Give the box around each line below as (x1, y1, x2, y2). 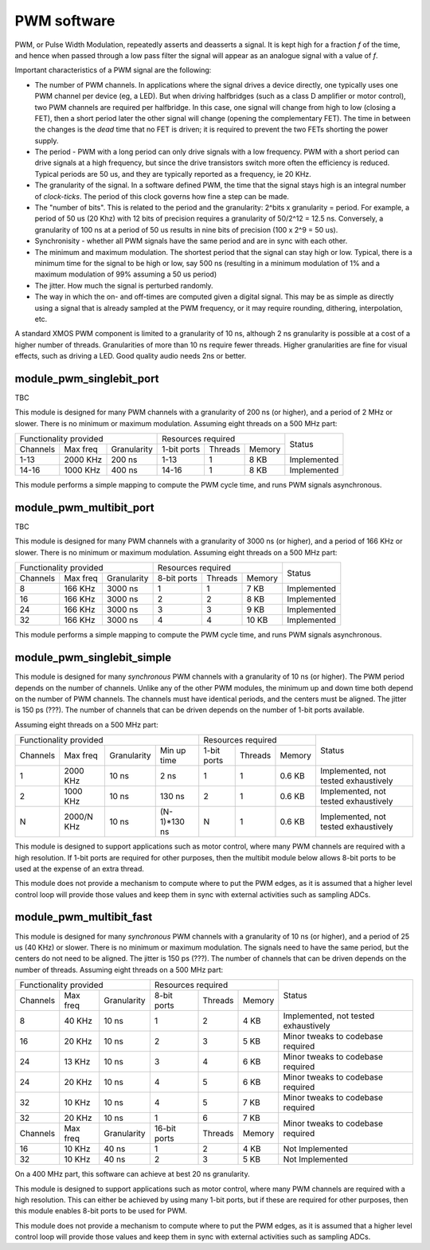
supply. (34, 135, 59, 145)
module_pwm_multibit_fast (14, 911, 153, 924)
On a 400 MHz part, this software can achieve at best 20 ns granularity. (14, 1170, 250, 1179)
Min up (159, 745, 186, 756)
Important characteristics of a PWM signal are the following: (14, 65, 212, 75)
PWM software (14, 12, 115, 29)
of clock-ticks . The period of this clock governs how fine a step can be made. (34, 191, 290, 201)
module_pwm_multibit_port (14, 500, 154, 514)
